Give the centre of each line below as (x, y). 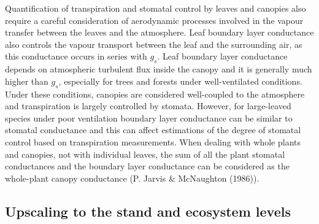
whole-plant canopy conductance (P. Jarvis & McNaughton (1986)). (132, 178)
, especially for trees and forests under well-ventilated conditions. (180, 81)
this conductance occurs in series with (76, 56)
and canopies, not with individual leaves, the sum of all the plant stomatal (145, 154)
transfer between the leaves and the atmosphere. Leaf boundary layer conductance (159, 32)
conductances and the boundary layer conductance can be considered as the (147, 166)
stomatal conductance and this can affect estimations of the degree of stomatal (153, 130)
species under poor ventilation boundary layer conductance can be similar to (149, 118)
